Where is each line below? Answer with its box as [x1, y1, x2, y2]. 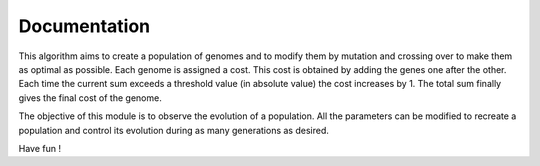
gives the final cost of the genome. [18, 91, 162, 104]
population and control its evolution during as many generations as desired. [18, 124, 329, 136]
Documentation [18, 15, 151, 37]
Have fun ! [18, 142, 62, 154]
